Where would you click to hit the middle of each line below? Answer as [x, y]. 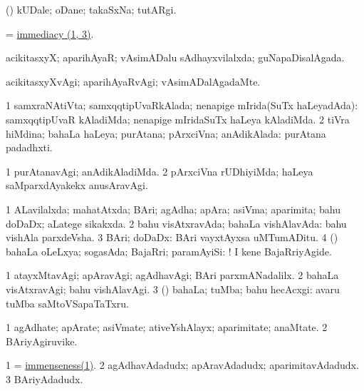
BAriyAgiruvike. [42, 341]
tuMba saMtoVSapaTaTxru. [67, 303]
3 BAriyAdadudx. [45, 379]
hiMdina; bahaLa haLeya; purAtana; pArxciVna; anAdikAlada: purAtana [166, 133]
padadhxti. [29, 147]
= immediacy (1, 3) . [50, 33]
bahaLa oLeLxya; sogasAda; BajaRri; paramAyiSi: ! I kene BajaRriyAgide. [169, 251]
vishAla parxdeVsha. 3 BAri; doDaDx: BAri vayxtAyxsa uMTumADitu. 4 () [172, 237]
